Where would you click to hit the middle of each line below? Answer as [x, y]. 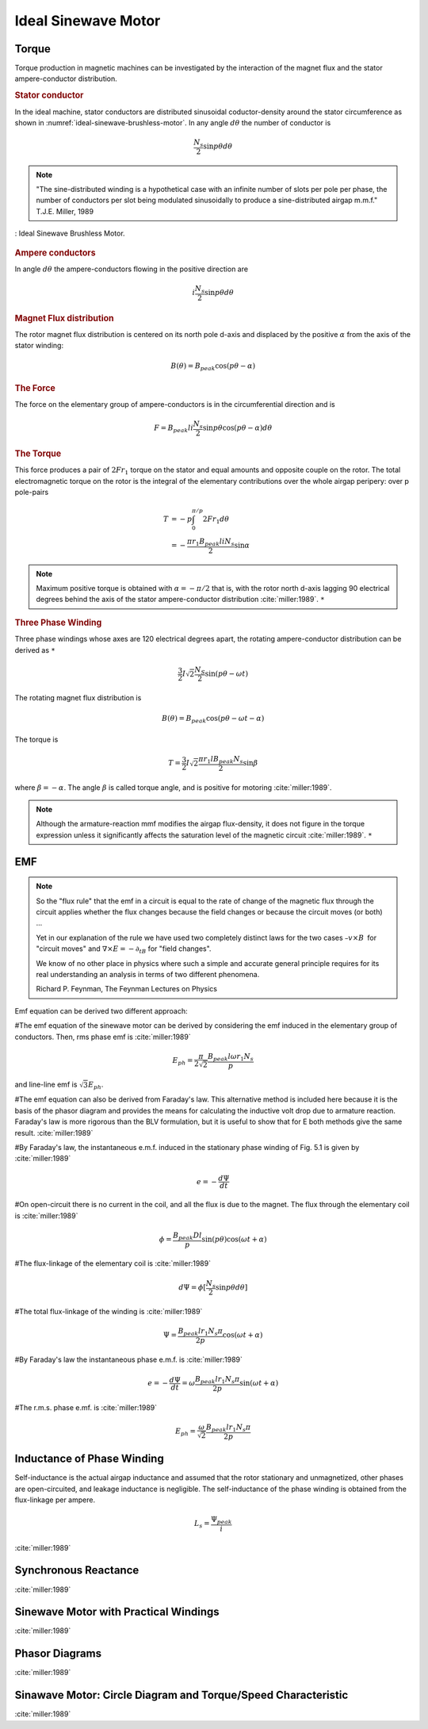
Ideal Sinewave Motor [88, 21]
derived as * [35, 650]
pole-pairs [32, 493]
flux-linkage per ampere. [55, 1500]
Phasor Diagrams [58, 1654]
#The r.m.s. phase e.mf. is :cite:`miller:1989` [86, 1407]
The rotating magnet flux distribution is [78, 698]
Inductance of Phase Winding [89, 1459]
